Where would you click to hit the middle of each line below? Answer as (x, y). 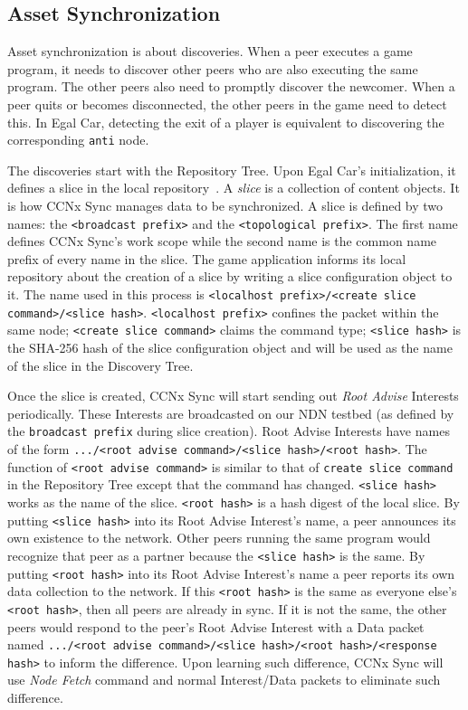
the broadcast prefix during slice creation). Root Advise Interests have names (229, 431)
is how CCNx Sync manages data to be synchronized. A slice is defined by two (225, 206)
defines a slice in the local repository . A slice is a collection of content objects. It (234, 188)
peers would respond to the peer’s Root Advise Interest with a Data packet (216, 626)
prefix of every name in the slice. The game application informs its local (207, 258)
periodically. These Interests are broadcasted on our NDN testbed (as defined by (231, 413)
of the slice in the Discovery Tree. (100, 365)
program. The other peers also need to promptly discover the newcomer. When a (231, 86)
